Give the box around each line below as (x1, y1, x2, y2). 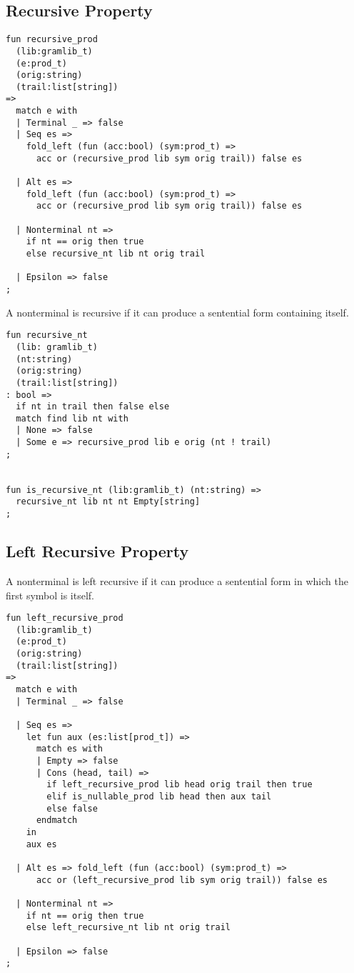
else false (46, 803, 98, 814)
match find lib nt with (16, 413, 128, 424)
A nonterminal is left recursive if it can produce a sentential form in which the (6, 573, 348, 588)
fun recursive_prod (6, 34, 98, 45)
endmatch (36, 815, 78, 826)
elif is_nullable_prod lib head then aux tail (46, 791, 272, 802)
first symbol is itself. (6, 587, 95, 602)
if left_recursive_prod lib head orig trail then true (46, 779, 313, 790)
